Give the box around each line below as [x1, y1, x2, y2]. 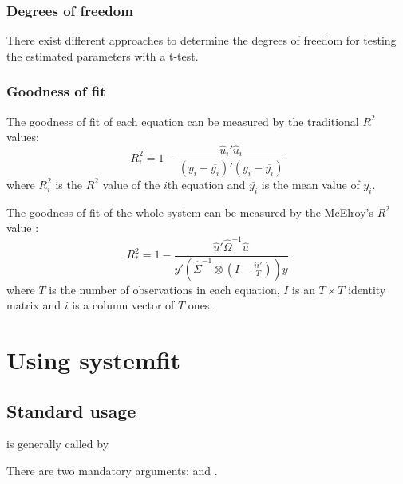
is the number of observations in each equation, [49, 281, 280, 297]
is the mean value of [261, 175, 360, 192]
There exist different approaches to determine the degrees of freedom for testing [6, 32, 397, 49]
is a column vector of [72, 297, 175, 313]
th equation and [167, 175, 246, 192]
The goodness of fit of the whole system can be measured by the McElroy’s [6, 203, 373, 220]
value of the [102, 175, 160, 192]
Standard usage [6, 398, 136, 423]
